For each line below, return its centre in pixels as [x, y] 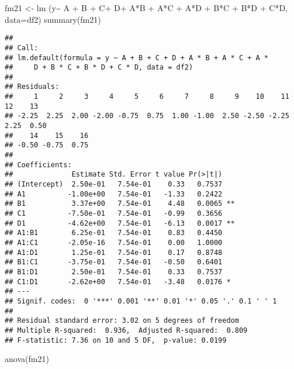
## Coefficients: [38, 165]
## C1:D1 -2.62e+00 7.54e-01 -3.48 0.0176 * [118, 282]
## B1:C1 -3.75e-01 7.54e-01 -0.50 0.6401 [114, 262]
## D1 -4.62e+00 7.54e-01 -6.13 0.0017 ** [120, 223]
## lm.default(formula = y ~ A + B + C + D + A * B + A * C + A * [137, 58]
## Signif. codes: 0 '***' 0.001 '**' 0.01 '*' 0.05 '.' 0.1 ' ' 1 [141, 301]
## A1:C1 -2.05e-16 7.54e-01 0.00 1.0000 [114, 242]
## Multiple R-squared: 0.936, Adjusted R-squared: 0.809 [126, 330]
